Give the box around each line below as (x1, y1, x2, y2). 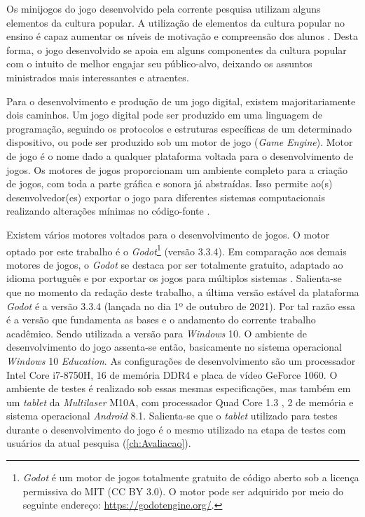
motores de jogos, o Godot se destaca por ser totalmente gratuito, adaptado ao (6, 257, 343, 271)
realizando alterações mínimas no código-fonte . (6, 203, 210, 218)
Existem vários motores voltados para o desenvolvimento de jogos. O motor (6, 227, 330, 241)
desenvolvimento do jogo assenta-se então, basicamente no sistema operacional (6, 340, 342, 354)
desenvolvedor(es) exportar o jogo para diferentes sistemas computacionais (6, 189, 325, 204)
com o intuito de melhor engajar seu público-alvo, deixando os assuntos (6, 56, 312, 71)
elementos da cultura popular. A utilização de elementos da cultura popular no (6, 15, 345, 29)
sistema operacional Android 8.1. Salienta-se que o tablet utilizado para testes (6, 408, 338, 423)
